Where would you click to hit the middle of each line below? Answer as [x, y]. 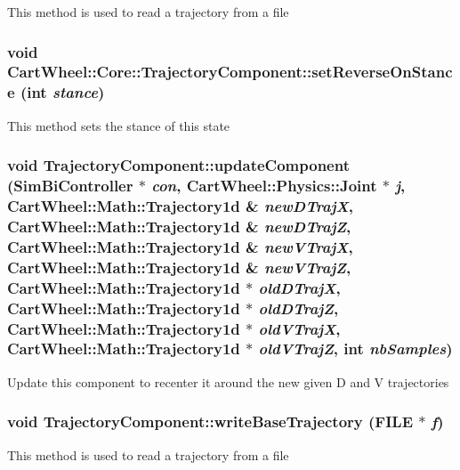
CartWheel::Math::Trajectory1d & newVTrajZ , [179, 267]
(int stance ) [62, 92]
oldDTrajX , [299, 287]
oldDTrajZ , [299, 308]
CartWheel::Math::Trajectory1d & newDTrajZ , [179, 226]
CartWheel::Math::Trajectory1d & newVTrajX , [180, 246]
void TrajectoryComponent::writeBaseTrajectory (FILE [210, 421]
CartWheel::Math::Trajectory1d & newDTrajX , [180, 206]
